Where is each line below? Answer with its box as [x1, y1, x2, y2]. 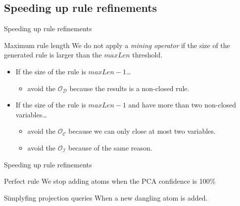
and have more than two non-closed [128, 100, 237, 110]
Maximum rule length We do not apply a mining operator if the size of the [4, 40, 230, 50]
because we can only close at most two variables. [68, 126, 216, 136]
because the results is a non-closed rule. [69, 83, 190, 93]
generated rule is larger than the [4, 50, 102, 60]
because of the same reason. [68, 142, 152, 153]
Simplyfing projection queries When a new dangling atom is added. [4, 192, 208, 203]
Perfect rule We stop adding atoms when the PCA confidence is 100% [4, 176, 216, 186]
